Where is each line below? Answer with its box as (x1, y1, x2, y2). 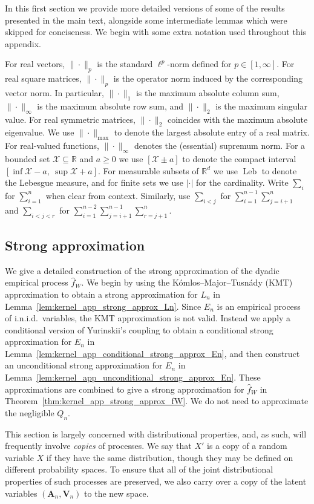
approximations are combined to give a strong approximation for (5, 382, 244, 395)
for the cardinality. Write (196, 176, 289, 189)
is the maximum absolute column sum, (136, 86, 280, 99)
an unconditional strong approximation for (5, 359, 163, 371)
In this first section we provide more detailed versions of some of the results (5, 2, 285, 14)
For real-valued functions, (5, 139, 99, 152)
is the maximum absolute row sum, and (37, 99, 184, 112)
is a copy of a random (206, 439, 287, 452)
